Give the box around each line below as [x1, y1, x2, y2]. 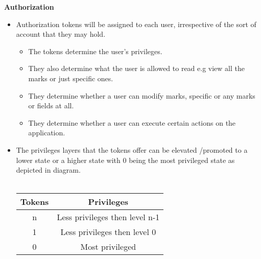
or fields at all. [28, 100, 74, 111]
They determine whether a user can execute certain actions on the [28, 117, 236, 128]
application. [28, 127, 65, 138]
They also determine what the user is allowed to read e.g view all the [28, 63, 245, 74]
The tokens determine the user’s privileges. [28, 45, 162, 56]
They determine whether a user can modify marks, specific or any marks [28, 90, 255, 101]
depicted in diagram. [16, 164, 81, 175]
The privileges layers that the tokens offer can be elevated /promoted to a [16, 144, 248, 155]
